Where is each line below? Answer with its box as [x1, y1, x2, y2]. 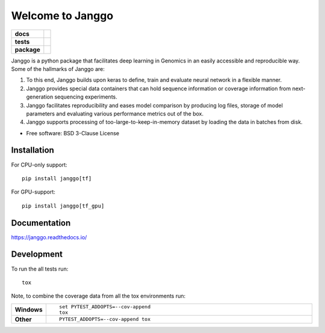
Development [11, 249, 63, 260]
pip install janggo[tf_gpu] [22, 202, 105, 209]
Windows [14, 305, 43, 314]
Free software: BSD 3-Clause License [26, 129, 120, 136]
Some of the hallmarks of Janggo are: [11, 65, 105, 72]
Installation [11, 145, 54, 156]
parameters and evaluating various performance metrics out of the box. [26, 110, 204, 117]
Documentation [11, 218, 71, 228]
